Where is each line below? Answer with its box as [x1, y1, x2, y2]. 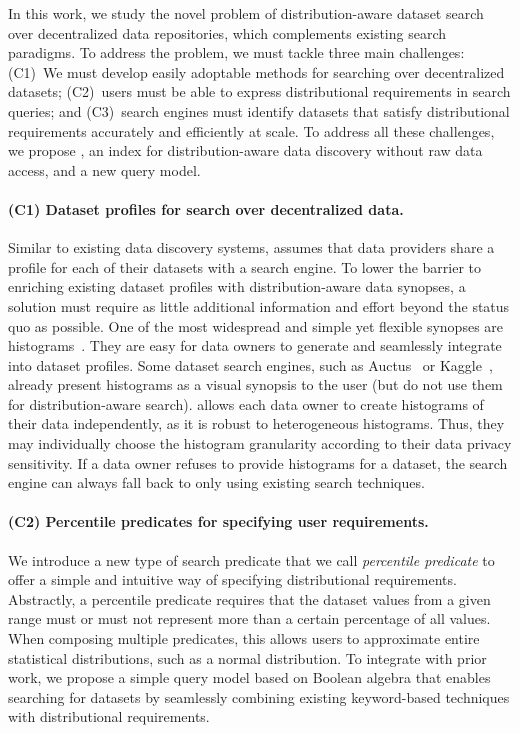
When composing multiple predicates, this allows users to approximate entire [8, 628, 480, 649]
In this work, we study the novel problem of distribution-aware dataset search [8, 3, 484, 23]
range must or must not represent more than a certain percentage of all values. [8, 608, 491, 629]
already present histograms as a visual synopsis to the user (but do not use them [8, 374, 503, 395]
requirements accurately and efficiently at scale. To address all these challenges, [8, 120, 495, 141]
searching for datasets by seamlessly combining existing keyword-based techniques [8, 686, 510, 707]
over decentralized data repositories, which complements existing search [8, 22, 447, 43]
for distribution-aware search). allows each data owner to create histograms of [8, 393, 484, 414]
